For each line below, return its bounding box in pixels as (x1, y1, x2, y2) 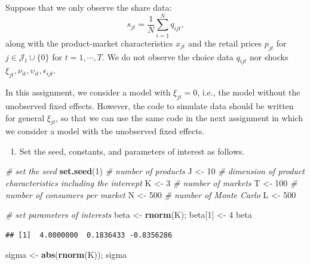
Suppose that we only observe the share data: (5, 1, 172, 13)
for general (5, 111, 45, 124)
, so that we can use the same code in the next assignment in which (56, 111, 303, 124)
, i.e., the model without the (197, 86, 300, 98)
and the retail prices (188, 36, 262, 49)
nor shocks (250, 50, 288, 63)
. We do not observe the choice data (102, 50, 234, 63)
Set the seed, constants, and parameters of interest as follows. (19, 144, 245, 157)
